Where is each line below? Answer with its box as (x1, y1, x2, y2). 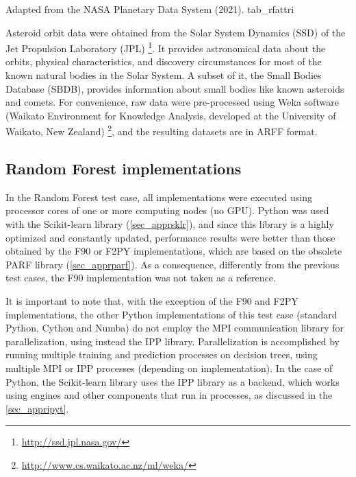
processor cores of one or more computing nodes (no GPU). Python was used (5, 203, 329, 218)
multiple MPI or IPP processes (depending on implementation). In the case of (5, 360, 333, 375)
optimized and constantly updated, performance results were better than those (5, 230, 335, 244)
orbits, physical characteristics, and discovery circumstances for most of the (5, 54, 322, 69)
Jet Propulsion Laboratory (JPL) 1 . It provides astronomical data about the (5, 39, 326, 55)
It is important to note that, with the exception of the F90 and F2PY (5, 294, 298, 308)
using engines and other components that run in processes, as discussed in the (5, 388, 333, 402)
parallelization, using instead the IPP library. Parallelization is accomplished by (5, 334, 340, 348)
